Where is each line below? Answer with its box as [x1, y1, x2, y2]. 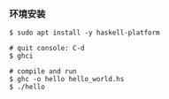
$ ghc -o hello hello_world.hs [9, 75, 125, 84]
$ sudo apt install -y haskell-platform [9, 28, 161, 37]
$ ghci [9, 51, 34, 61]
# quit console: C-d [9, 44, 86, 53]
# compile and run [9, 67, 77, 76]
